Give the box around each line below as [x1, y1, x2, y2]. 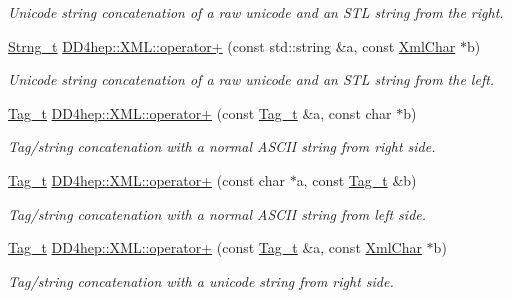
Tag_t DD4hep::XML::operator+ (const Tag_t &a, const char [8, 102, 392, 123]
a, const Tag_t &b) [296, 169, 417, 190]
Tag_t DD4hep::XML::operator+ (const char [8, 169, 285, 190]
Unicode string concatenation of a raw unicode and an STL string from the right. [8, 2, 504, 22]
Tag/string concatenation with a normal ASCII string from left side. [8, 203, 427, 224]
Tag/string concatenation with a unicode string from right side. [8, 270, 394, 291]
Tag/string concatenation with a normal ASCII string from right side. [8, 136, 436, 157]
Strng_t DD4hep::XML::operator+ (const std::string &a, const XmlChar [8, 35, 456, 56]
